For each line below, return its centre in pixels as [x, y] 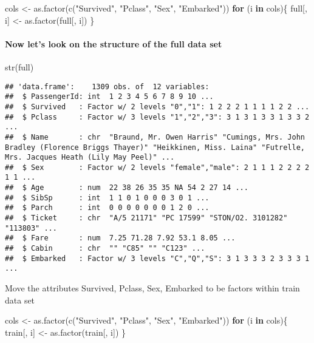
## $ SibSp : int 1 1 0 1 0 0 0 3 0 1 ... [107, 198]
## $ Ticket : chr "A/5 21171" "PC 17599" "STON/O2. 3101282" [146, 218]
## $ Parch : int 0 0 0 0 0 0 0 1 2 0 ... [107, 208]
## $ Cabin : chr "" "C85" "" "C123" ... [105, 249]
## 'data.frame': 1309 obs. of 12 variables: [107, 87]
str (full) [19, 66]
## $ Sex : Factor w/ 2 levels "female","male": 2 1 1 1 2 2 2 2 [157, 167]
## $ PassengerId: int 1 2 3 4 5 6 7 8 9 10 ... [109, 97]
